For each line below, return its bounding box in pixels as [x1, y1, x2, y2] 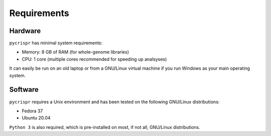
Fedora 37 [22, 108, 43, 114]
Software [9, 85, 39, 94]
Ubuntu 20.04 [22, 115, 51, 121]
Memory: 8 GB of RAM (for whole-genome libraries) [22, 49, 129, 55]
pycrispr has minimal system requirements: [9, 40, 103, 46]
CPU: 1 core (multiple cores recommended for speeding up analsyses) [22, 56, 167, 62]
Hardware [9, 27, 41, 35]
